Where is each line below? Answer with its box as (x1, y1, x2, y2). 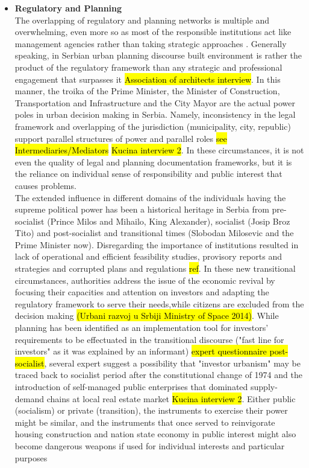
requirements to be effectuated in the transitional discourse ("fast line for (14, 333, 284, 345)
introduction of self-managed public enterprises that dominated (14, 380, 248, 393)
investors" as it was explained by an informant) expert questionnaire (14, 345, 267, 357)
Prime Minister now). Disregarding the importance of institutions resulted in (14, 238, 299, 251)
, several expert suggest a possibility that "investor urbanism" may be (44, 356, 301, 369)
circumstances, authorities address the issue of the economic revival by (14, 274, 275, 286)
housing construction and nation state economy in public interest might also (14, 428, 296, 440)
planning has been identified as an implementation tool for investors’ (14, 321, 269, 334)
